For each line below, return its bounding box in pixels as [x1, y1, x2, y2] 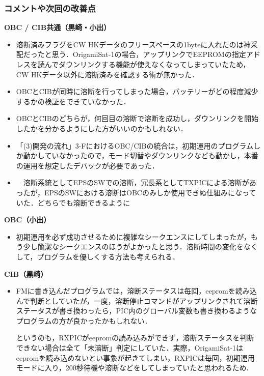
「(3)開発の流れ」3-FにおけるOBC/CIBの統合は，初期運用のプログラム [16, 140, 254, 151]
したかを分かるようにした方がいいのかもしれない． [16, 123, 188, 133]
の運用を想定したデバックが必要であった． [16, 160, 159, 170]
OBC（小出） [4, 214, 51, 225]
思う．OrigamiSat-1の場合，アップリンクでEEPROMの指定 [51, 49, 246, 60]
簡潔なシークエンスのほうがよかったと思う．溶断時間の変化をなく [37, 241, 258, 252]
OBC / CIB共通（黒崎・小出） [4, 22, 111, 33]
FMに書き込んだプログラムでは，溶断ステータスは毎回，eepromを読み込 [16, 285, 257, 296]
